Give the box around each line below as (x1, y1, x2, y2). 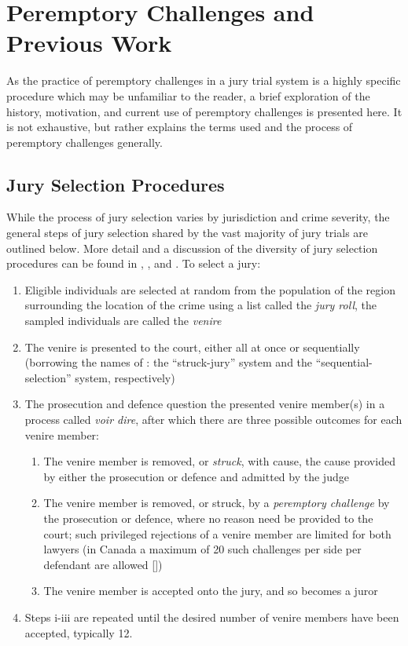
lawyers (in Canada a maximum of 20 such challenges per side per (43, 541, 362, 557)
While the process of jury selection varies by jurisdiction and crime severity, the (6, 209, 390, 225)
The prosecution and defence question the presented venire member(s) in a (24, 396, 385, 412)
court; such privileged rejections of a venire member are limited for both (43, 525, 391, 542)
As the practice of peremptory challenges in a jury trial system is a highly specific (6, 72, 401, 89)
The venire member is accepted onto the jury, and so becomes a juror (43, 582, 378, 599)
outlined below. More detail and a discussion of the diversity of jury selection (6, 239, 378, 256)
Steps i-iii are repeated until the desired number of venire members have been (24, 608, 399, 625)
